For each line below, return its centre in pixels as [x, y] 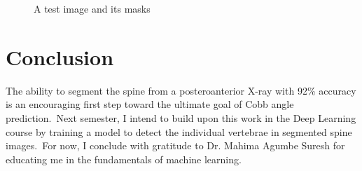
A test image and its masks [92, 8]
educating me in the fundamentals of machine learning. [124, 159]
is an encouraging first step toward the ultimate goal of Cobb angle [150, 104]
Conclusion [60, 56]
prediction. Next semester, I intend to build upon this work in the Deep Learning [181, 117]
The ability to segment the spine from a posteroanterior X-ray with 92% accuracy [181, 90]
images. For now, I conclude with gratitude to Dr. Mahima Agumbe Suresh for [175, 145]
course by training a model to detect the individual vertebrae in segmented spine [179, 131]
